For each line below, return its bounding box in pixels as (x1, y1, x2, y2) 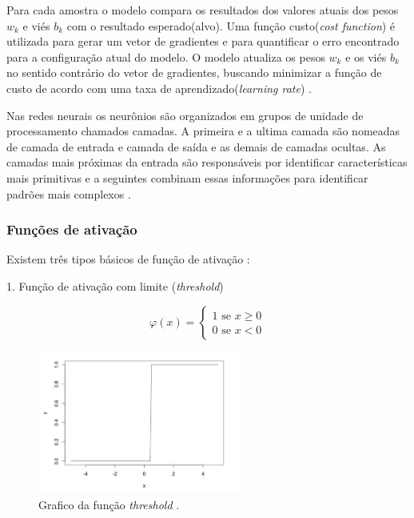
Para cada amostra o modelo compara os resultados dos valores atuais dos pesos (6, 2, 399, 18)
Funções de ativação (6, 219, 137, 239)
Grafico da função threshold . (38, 496, 180, 512)
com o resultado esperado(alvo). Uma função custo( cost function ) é (66, 17, 396, 34)
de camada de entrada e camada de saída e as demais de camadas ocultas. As (6, 138, 386, 155)
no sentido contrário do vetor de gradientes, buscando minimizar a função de (6, 64, 382, 81)
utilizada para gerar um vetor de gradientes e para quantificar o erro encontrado (6, 33, 400, 50)
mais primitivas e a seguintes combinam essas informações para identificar (6, 169, 368, 186)
